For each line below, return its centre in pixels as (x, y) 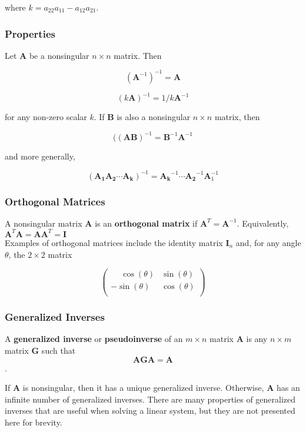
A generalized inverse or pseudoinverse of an (94, 339)
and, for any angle (268, 242)
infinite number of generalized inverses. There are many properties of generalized (150, 399)
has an (288, 388)
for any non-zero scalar (46, 117)
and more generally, (40, 156)
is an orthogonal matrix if (146, 223)
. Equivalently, (263, 223)
